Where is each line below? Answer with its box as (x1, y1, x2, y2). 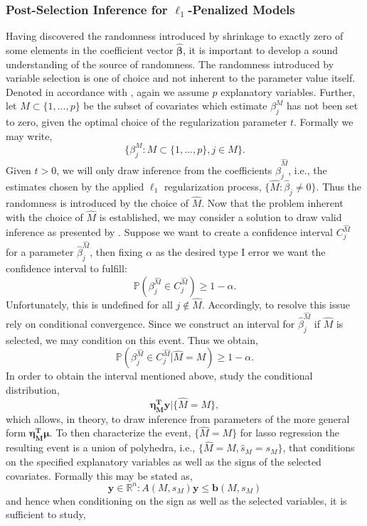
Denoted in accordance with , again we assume (6, 84, 209, 99)
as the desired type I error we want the (155, 245, 326, 259)
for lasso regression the (240, 425, 340, 440)
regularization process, (164, 178, 262, 193)
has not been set (287, 98, 358, 113)
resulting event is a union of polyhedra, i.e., (6, 440, 196, 455)
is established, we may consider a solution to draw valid (99, 209, 342, 224)
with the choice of (6, 209, 83, 224)
